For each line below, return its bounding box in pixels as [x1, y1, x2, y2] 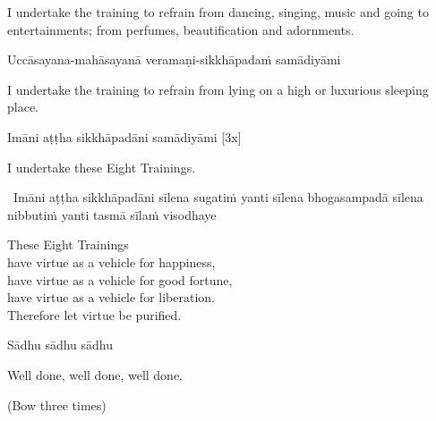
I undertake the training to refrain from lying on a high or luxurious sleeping [7, 80, 429, 98]
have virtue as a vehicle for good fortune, [7, 270, 233, 289]
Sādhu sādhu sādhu [7, 335, 114, 354]
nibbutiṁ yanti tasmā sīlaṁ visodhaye [7, 205, 217, 223]
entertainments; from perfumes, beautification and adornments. [7, 20, 355, 38]
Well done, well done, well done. [7, 365, 183, 383]
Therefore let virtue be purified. [7, 305, 182, 324]
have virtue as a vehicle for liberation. [7, 288, 215, 307]
